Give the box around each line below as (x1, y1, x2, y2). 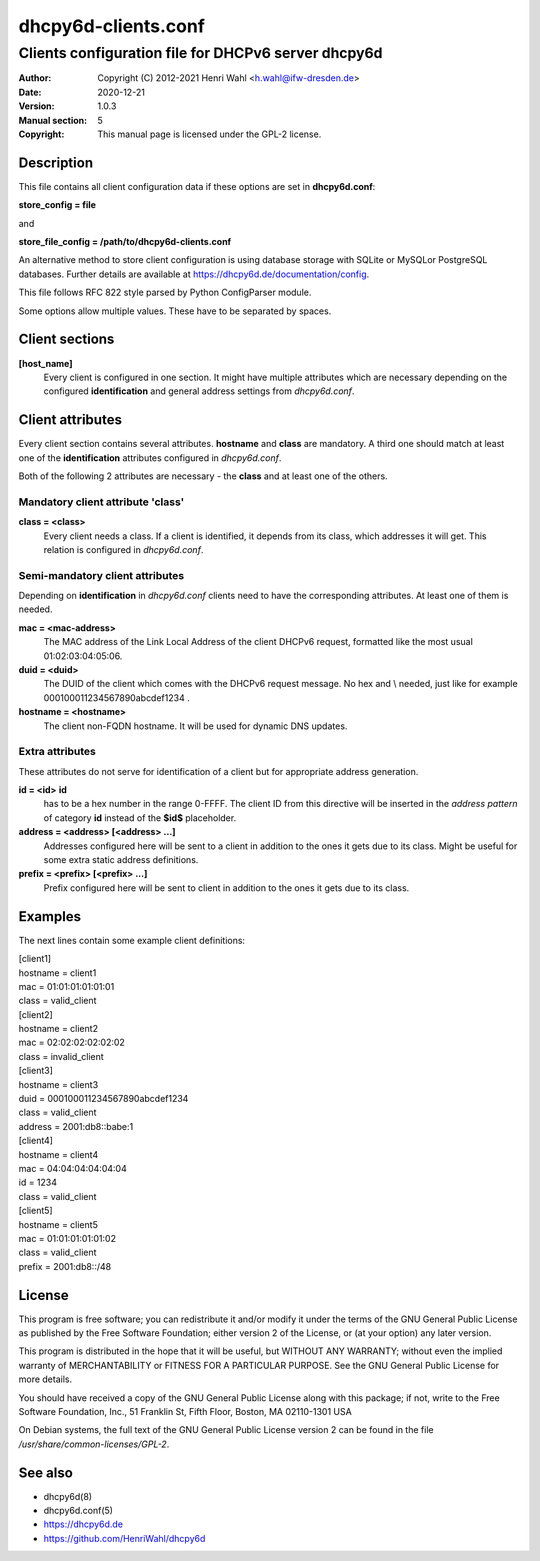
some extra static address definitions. (43, 854, 199, 866)
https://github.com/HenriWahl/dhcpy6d (43, 1532, 206, 1544)
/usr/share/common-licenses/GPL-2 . (18, 1438, 170, 1450)
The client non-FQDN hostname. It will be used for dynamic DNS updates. (43, 720, 348, 732)
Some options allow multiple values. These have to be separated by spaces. (18, 305, 332, 317)
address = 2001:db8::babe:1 (18, 1120, 134, 1132)
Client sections (18, 331, 115, 348)
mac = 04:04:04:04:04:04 (18, 1162, 127, 1174)
